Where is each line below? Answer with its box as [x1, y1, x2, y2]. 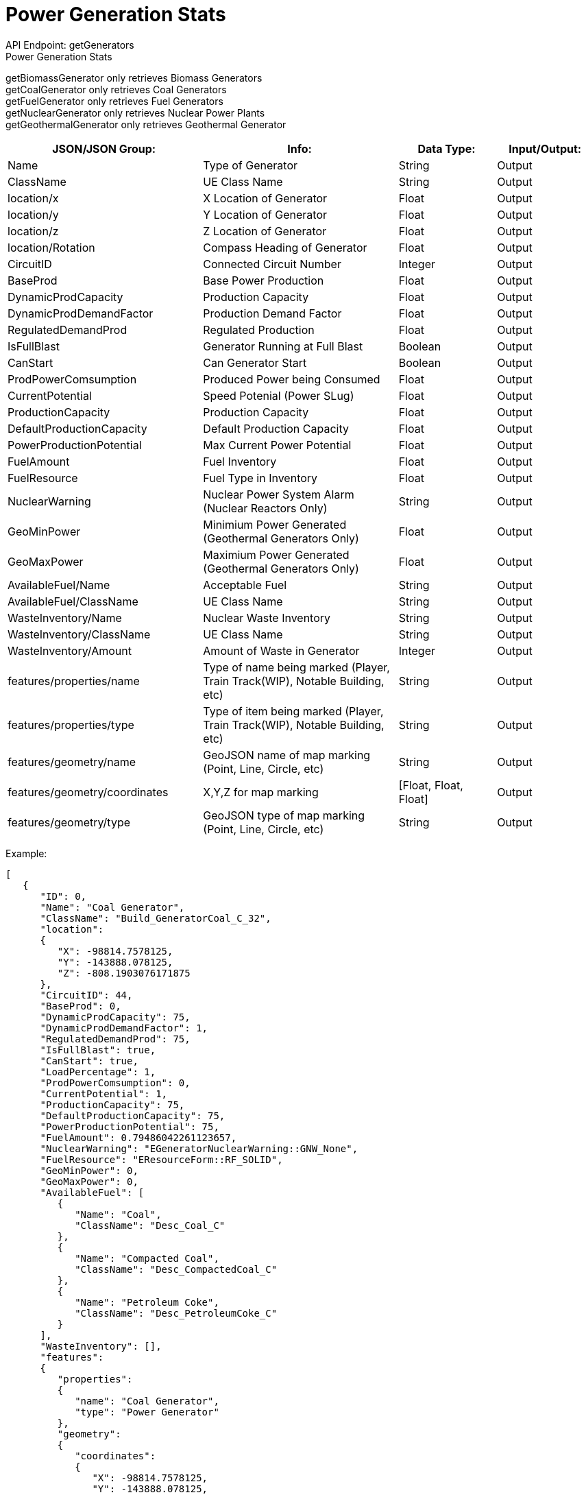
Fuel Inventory [203, 454, 277, 468]
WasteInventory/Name [8, 610, 122, 625]
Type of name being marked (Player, [203, 660, 390, 674]
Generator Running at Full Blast [203, 339, 363, 353]
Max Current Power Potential [203, 438, 352, 452]
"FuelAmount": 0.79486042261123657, [40, 1132, 237, 1143]
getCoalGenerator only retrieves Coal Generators [5, 83, 227, 95]
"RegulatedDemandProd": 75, [40, 1033, 191, 1044]
